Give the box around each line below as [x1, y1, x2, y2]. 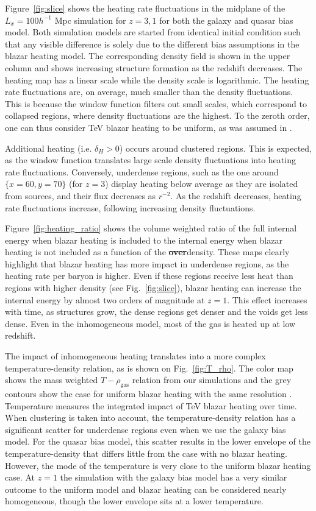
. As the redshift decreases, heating [170, 189, 301, 202]
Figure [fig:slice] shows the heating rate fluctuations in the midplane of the [5, 2, 285, 14]
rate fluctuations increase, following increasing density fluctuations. [5, 201, 256, 214]
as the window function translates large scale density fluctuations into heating [5, 153, 296, 166]
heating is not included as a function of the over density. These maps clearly [5, 245, 290, 258]
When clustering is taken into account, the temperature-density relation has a [5, 411, 296, 424]
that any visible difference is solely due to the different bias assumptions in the [5, 37, 300, 50]
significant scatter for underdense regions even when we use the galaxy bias [5, 423, 286, 435]
